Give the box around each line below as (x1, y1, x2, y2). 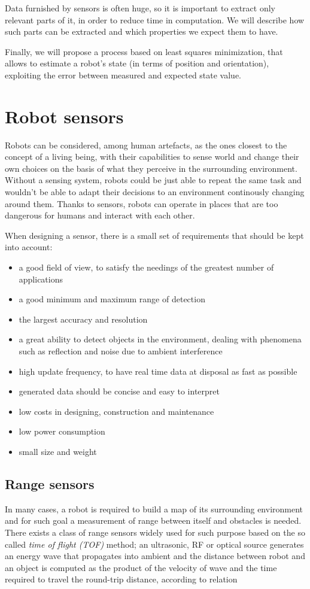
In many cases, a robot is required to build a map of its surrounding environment (5, 502, 303, 515)
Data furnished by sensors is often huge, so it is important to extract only (5, 2, 276, 14)
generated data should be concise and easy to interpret (19, 385, 220, 397)
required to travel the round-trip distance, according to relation (5, 573, 238, 585)
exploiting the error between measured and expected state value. (5, 68, 242, 81)
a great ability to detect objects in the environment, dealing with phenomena (19, 333, 302, 345)
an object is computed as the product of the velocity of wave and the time (5, 561, 277, 573)
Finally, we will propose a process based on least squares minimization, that (5, 45, 283, 57)
